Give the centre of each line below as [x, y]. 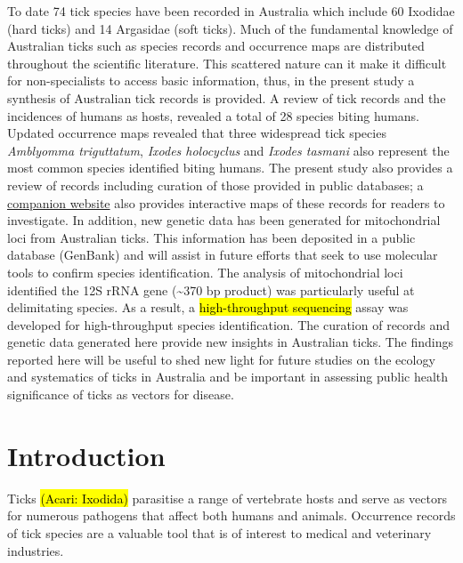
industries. [36, 550]
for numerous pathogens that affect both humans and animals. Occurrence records [231, 515]
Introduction [86, 455]
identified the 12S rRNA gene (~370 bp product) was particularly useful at [211, 290]
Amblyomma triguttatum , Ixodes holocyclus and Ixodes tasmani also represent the [228, 150]
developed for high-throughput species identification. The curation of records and [229, 324]
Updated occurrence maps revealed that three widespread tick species [197, 133]
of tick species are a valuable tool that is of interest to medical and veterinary [219, 532]
